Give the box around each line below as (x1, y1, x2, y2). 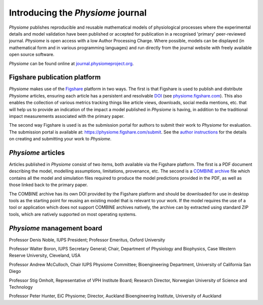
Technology (9, 284, 33, 290)
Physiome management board (9, 224, 102, 232)
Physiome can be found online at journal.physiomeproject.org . (9, 60, 134, 66)
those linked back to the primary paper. (9, 182, 88, 188)
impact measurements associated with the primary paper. (9, 113, 125, 119)
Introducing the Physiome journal (9, 7, 147, 18)
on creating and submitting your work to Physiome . (9, 136, 112, 142)
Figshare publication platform (9, 73, 101, 81)
